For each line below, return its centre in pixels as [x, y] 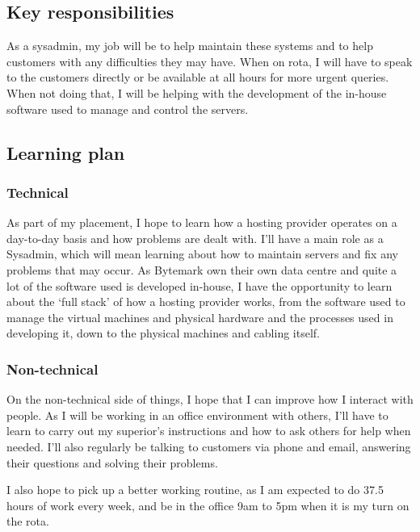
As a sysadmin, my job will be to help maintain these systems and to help [190, 46]
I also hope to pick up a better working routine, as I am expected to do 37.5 [195, 490]
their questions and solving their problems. [112, 462]
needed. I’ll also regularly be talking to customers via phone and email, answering [209, 446]
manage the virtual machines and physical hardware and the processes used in [200, 317]
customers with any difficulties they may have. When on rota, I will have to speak [210, 61]
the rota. [28, 521]
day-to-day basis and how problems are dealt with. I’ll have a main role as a [195, 238]
